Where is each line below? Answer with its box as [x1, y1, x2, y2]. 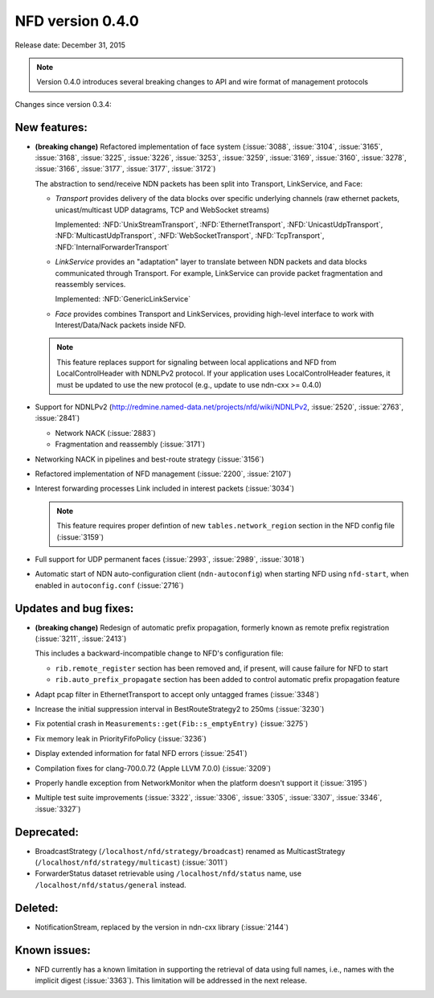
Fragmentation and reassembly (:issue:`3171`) [55, 439, 206, 450]
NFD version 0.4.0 [14, 12, 140, 30]
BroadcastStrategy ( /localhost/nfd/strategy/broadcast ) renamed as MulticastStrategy [35, 846, 346, 856]
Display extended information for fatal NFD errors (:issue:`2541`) [35, 749, 248, 758]
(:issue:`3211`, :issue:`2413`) [35, 634, 127, 643]
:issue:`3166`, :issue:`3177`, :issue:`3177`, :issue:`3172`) [35, 164, 216, 174]
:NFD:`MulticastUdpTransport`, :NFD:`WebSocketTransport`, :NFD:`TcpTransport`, [55, 231, 325, 240]
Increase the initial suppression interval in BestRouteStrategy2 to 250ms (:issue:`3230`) [35, 704, 325, 713]
